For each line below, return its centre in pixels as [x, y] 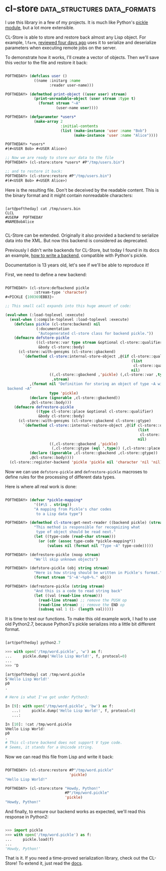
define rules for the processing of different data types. [61, 477]
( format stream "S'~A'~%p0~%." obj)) [73, 577]
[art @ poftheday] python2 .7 [33, 643]
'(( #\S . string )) [53, 505]
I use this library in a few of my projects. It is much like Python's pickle [77, 22]
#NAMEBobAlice [20, 222]
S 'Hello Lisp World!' [27, 679]
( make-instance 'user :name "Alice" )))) [116, 135]
